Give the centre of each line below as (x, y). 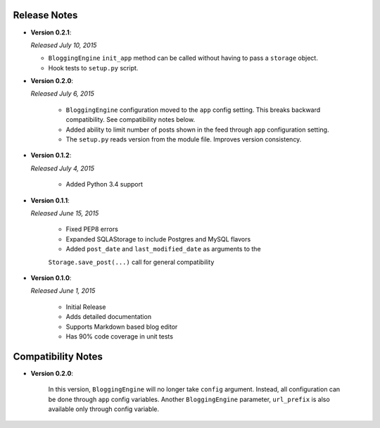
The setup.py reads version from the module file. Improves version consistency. (184, 139)
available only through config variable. (104, 409)
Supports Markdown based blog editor (122, 327)
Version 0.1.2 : (51, 156)
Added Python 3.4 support (104, 184)
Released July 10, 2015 (64, 45)
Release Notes (45, 15)
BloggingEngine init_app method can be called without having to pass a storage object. (183, 58)
